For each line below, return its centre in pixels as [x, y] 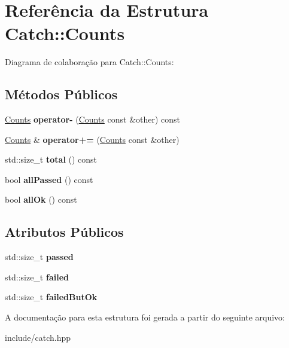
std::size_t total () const [51, 159]
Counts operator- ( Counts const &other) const [93, 119]
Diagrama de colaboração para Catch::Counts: [89, 62]
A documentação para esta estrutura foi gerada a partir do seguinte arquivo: [145, 317]
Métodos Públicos [61, 94]
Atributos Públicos [64, 232]
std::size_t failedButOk [51, 297]
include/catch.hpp [38, 337]
